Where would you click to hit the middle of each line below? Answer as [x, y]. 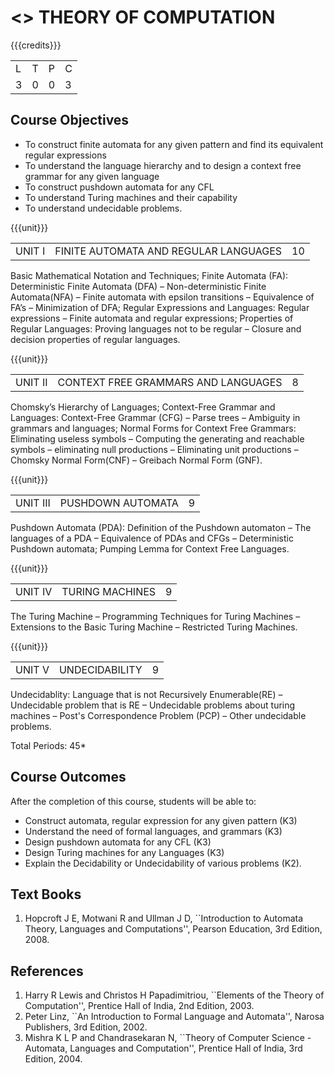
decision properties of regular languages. [95, 339]
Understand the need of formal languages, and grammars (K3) [153, 831]
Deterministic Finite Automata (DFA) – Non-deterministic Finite [138, 286]
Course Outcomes [68, 777]
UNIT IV [34, 591]
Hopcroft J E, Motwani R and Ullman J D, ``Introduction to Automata [164, 918]
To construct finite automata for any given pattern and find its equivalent [174, 144]
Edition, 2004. [53, 1059]
